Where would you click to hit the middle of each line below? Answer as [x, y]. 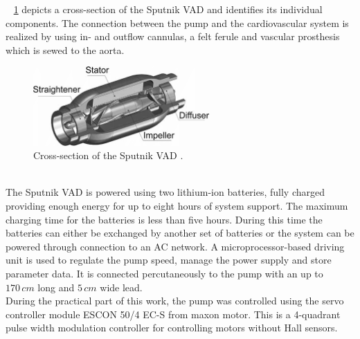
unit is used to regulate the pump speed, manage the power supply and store [169, 260]
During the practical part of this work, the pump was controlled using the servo [175, 301]
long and [56, 287]
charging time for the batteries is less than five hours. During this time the [164, 219]
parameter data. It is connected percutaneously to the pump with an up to [164, 274]
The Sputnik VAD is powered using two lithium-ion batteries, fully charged [165, 192]
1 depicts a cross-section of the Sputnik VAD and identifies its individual [168, 9]
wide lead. [121, 287]
